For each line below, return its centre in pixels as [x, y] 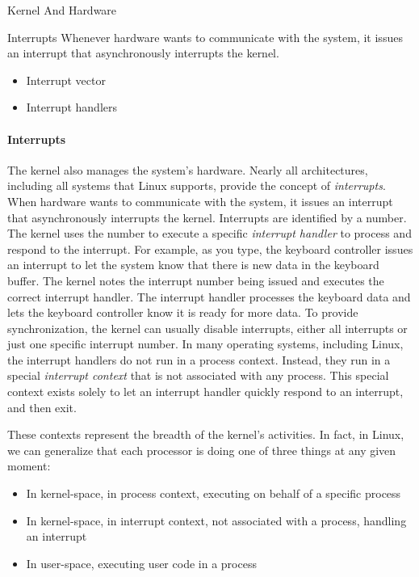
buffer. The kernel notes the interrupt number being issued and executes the [196, 280]
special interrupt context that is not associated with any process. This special [198, 375]
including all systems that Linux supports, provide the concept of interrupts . [197, 185]
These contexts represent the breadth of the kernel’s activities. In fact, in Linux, [206, 434]
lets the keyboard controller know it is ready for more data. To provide [183, 312]
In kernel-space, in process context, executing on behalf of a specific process [214, 493]
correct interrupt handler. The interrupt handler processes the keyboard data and [209, 296]
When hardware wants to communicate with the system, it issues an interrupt [200, 201]
